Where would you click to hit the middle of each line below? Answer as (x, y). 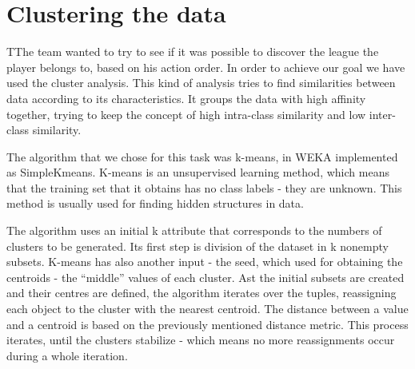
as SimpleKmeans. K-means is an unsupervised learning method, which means (198, 172)
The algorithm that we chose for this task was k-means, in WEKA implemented (202, 156)
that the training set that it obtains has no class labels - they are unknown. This (204, 187)
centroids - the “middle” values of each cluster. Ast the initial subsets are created (206, 277)
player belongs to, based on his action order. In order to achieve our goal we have (206, 67)
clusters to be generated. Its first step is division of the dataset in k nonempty (198, 246)
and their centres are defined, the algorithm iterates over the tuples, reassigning (202, 293)
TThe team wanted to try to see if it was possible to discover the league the (193, 52)
